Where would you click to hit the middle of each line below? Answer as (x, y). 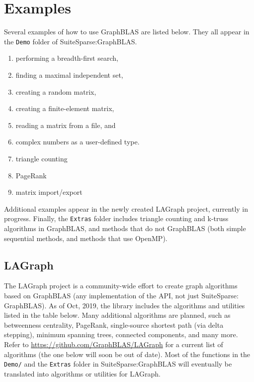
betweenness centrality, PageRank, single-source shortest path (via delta (114, 324)
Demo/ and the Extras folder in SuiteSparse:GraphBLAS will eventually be (118, 364)
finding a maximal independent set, (69, 74)
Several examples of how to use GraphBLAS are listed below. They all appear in (127, 32)
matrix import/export (49, 192)
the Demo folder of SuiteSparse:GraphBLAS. (71, 41)
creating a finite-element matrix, (65, 108)
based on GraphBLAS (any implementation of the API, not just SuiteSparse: (121, 295)
